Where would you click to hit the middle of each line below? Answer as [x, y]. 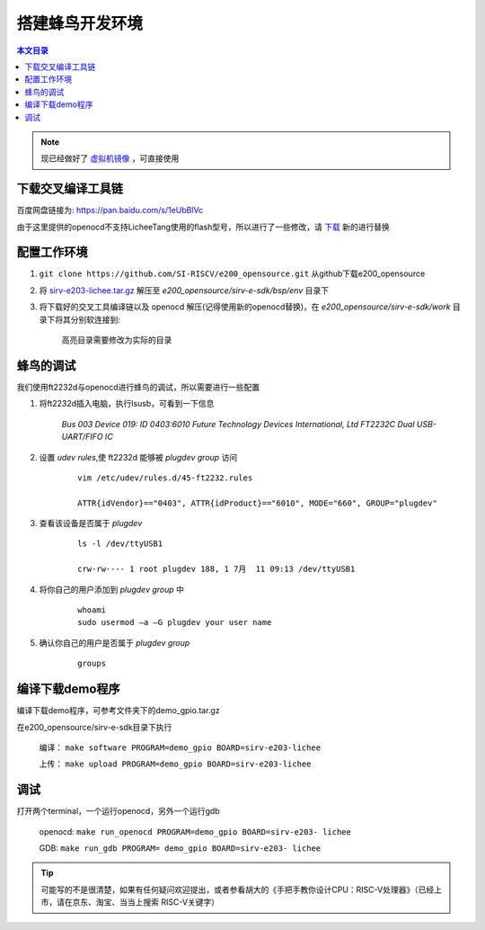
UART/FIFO [82, 437]
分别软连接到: [96, 319]
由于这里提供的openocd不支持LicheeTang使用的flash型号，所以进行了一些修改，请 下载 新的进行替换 [203, 227]
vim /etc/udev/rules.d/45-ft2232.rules [165, 478]
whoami [92, 610]
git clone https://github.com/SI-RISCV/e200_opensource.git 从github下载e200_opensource [232, 273]
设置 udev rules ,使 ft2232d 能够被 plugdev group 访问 [138, 457]
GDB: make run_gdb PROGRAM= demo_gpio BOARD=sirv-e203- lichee [180, 848]
